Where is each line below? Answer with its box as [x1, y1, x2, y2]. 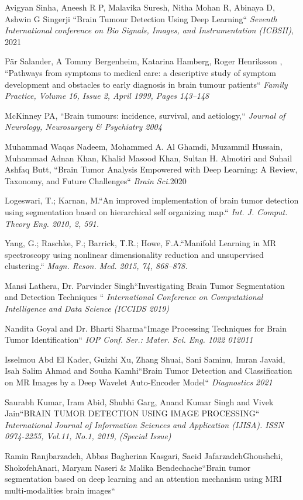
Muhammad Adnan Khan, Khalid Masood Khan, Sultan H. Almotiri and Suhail [5, 151, 292, 164]
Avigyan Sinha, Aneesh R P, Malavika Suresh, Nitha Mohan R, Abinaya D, [5, 1, 275, 13]
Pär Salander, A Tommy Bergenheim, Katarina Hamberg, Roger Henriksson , [5, 55, 283, 67]
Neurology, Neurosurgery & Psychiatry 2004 [5, 120, 162, 133]
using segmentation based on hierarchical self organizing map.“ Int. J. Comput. [5, 205, 288, 218]
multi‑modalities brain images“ [5, 484, 115, 496]
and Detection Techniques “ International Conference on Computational [5, 291, 263, 303]
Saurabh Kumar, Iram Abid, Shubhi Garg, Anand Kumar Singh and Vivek [5, 395, 274, 408]
